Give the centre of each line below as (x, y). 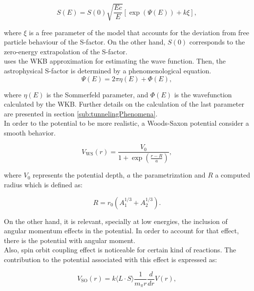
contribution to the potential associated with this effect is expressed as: (111, 259)
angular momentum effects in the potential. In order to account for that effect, (121, 231)
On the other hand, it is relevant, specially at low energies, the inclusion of (116, 221)
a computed (233, 175)
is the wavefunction (203, 94)
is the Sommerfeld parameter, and (97, 94)
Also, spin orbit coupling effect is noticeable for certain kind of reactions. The (120, 250)
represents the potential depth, (79, 175)
